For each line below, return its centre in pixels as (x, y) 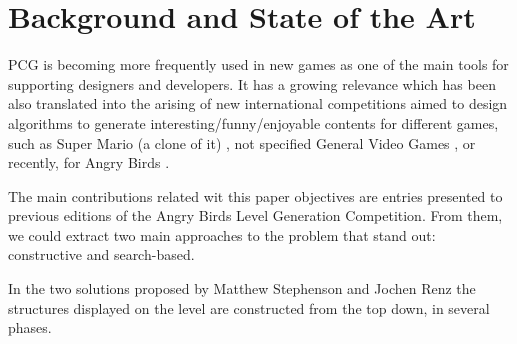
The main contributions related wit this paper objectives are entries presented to (255, 195)
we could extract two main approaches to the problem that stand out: (222, 234)
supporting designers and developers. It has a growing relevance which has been (252, 83)
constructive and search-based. (101, 254)
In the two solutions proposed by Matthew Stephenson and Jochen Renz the (242, 288)
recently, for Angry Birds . (89, 162)
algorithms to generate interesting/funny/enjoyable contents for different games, (253, 122)
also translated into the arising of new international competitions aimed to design (258, 103)
